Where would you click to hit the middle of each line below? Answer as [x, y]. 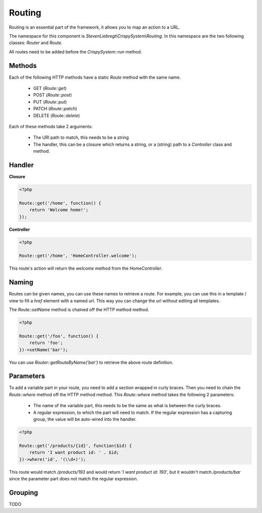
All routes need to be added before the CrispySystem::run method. [75, 51]
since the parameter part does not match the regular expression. [74, 479]
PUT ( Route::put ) [50, 102]
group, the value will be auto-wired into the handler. [85, 419]
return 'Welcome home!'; [59, 210]
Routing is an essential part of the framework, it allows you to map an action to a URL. [95, 27]
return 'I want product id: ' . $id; [74, 453]
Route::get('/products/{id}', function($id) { [75, 445]
